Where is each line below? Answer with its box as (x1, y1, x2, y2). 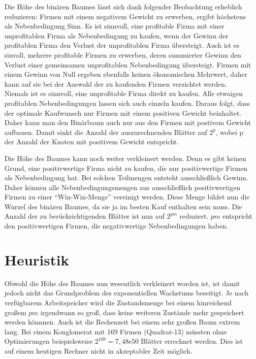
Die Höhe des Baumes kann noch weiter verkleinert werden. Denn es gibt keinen (4, 153, 246, 163)
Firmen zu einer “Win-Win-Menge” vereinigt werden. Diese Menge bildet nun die (4, 192, 250, 202)
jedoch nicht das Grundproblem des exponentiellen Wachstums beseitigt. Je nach (4, 288, 249, 298)
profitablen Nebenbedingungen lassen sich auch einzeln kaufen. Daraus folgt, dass (4, 98, 250, 108)
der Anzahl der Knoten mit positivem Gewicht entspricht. (4, 136, 179, 147)
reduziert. (179, 211, 209, 221)
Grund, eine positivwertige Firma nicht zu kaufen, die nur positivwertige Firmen (4, 163, 248, 173)
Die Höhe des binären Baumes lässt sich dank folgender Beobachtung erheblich (4, 1, 242, 11)
